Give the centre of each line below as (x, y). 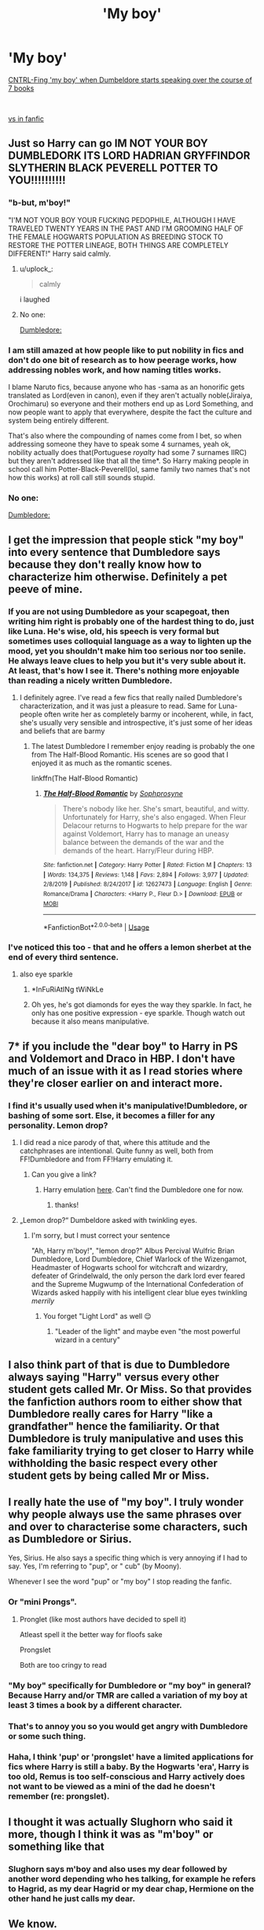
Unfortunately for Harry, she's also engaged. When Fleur (154, 817)
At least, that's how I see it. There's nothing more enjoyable (124, 670)
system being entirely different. (59, 420)
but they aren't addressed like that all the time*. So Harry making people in (128, 461)
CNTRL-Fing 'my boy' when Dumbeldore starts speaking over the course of (130, 80)
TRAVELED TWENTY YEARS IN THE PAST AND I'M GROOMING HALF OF (126, 228)
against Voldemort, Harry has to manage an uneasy (146, 833)
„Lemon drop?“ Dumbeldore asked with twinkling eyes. (108, 1221)
